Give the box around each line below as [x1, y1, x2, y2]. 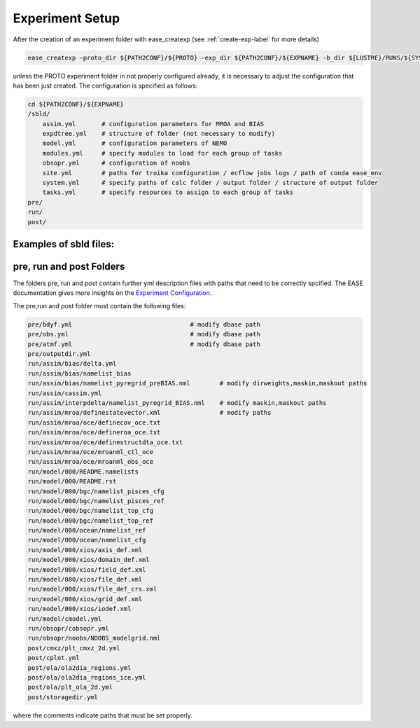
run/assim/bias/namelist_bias [27, 369, 132, 378]
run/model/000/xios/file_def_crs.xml [27, 585, 157, 593]
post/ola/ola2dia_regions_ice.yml [27, 673, 146, 681]
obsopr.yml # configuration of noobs [42, 159, 190, 167]
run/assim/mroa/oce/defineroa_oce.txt [27, 428, 161, 437]
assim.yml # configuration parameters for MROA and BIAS [42, 120, 265, 128]
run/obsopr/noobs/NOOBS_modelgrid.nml [27, 634, 161, 643]
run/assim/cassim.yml [27, 389, 102, 397]
